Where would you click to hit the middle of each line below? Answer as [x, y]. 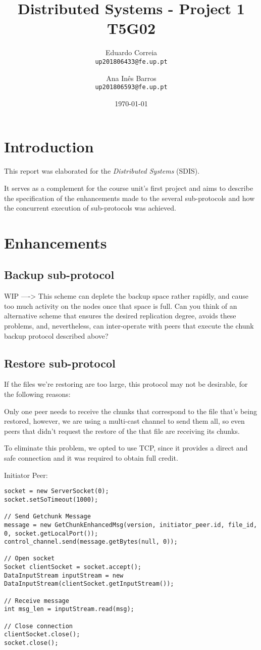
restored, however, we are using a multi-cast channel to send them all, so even [124, 421]
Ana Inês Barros [131, 78]
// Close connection [39, 626]
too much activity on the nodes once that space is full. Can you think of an [121, 306]
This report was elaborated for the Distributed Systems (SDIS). [102, 171]
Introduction [49, 147]
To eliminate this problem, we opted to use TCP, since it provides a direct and [126, 448]
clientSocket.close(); [42, 635]
